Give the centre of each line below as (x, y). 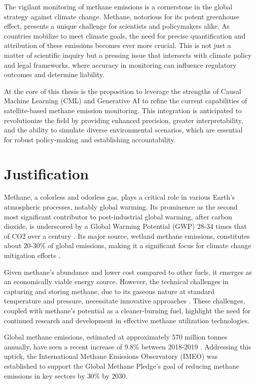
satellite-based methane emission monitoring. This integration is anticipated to (123, 110)
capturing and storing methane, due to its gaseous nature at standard (109, 291)
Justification (46, 173)
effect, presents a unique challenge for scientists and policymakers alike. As (117, 26)
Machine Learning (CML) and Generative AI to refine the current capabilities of (126, 101)
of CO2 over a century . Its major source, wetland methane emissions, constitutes (127, 235)
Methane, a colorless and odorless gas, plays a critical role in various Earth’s (120, 197)
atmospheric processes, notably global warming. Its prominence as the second (121, 207)
